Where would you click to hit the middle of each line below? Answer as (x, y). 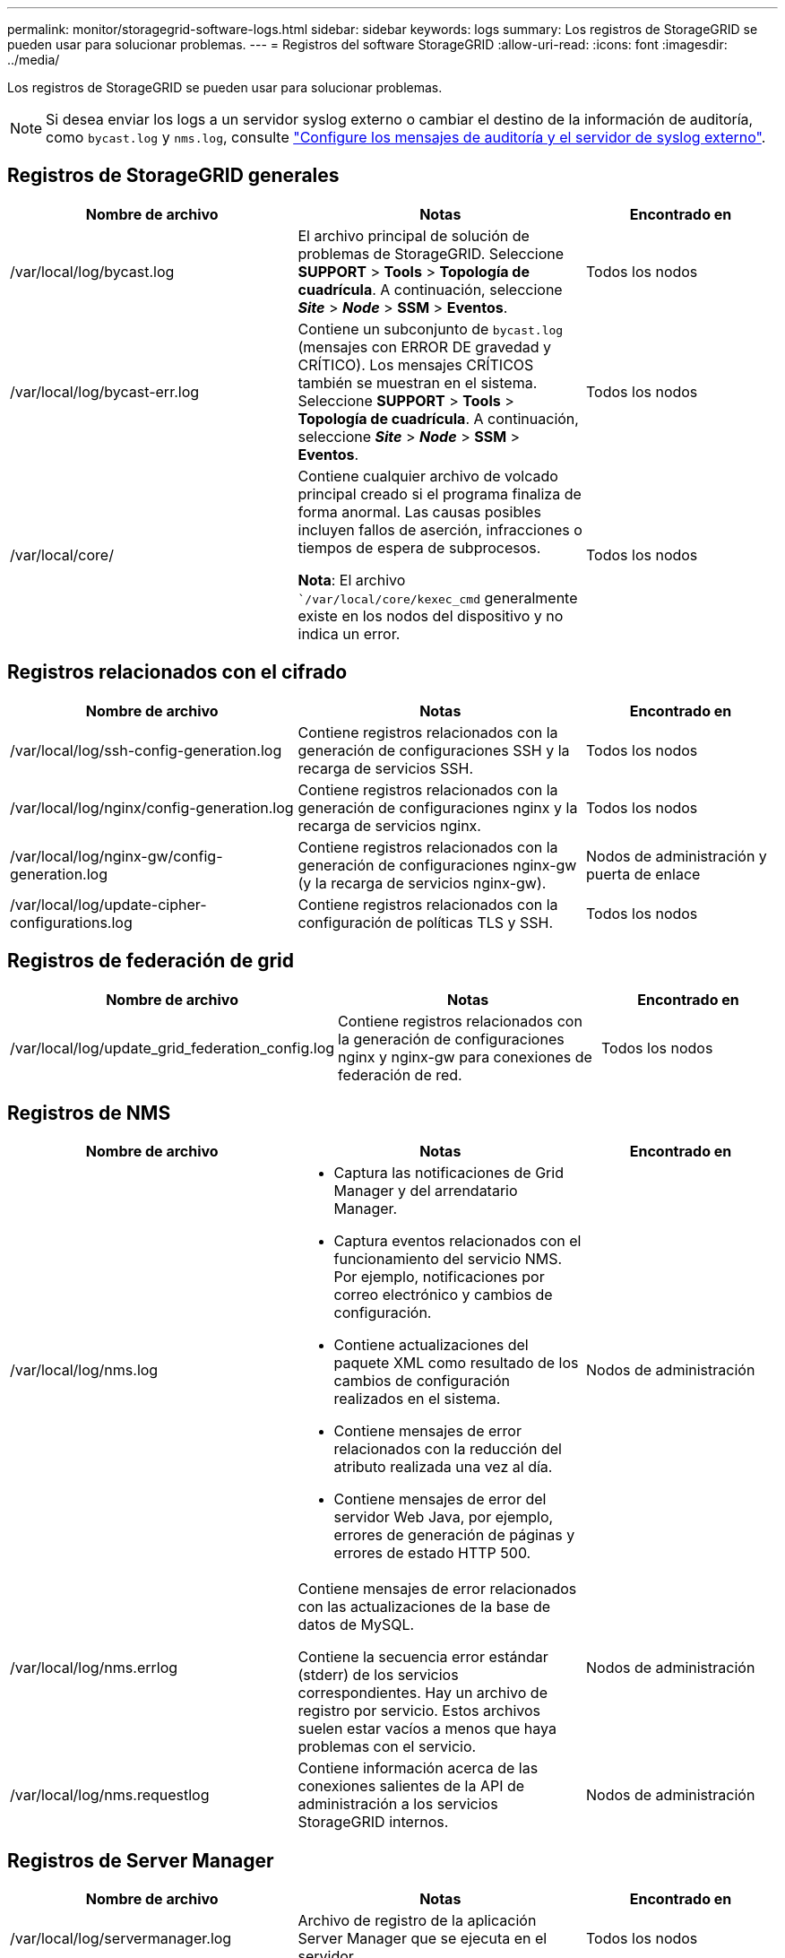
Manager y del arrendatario (426, 1191)
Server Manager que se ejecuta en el (423, 1939)
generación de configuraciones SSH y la (434, 750)
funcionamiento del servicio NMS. (448, 1259)
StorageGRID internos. (373, 1822)
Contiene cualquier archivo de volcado (428, 476)
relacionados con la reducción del (448, 1449)
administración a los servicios (398, 1804)
